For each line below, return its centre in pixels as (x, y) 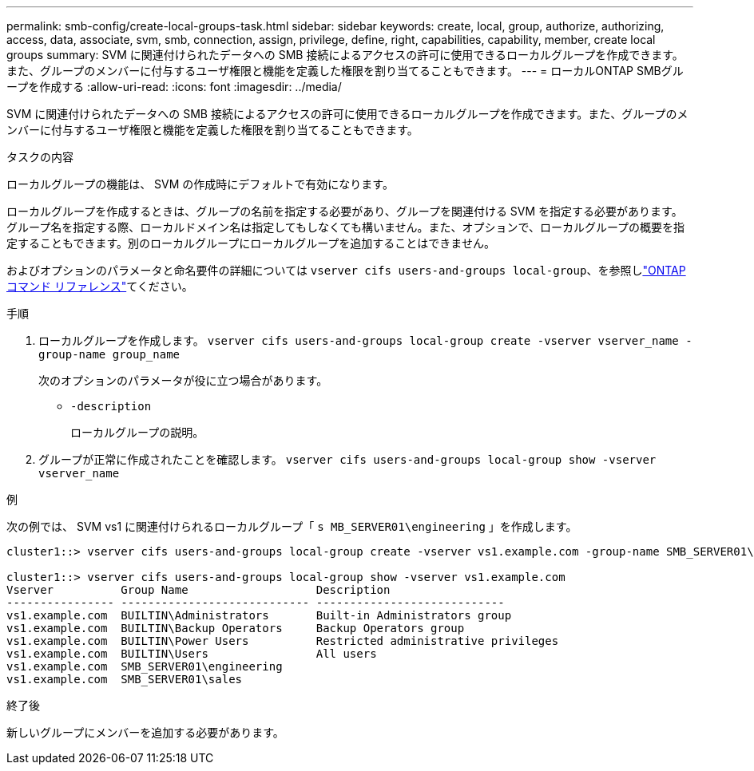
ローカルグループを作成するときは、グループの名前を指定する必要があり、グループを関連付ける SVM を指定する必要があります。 (345, 211)
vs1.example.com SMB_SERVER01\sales (125, 679)
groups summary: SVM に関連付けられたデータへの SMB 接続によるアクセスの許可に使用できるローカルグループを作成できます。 (345, 55)
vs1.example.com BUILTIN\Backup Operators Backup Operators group (236, 628)
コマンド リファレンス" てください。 (100, 286)
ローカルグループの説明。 (137, 432)
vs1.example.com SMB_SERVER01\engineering (145, 666)
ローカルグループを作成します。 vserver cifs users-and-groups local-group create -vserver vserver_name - (365, 340)
